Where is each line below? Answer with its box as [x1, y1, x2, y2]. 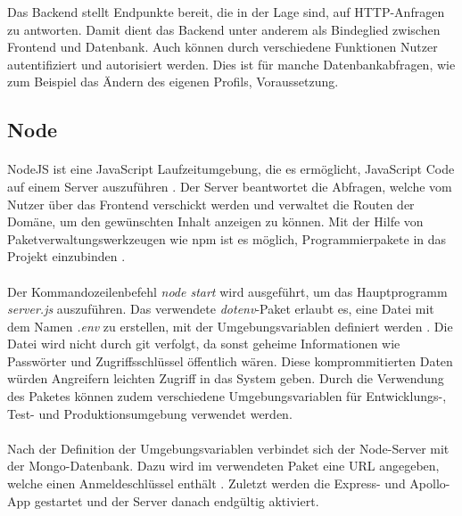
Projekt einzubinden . [7, 247, 126, 266]
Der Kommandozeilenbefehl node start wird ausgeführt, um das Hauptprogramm [7, 282, 448, 300]
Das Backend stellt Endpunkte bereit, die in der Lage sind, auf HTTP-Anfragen [7, 3, 445, 20]
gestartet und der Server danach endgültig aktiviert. [34, 491, 319, 510]
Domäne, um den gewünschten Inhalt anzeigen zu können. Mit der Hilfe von [7, 212, 424, 231]
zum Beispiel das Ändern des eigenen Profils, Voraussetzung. [7, 72, 339, 91]
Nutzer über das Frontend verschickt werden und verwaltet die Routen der [7, 194, 415, 213]
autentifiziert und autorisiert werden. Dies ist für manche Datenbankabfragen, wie [7, 54, 456, 73]
